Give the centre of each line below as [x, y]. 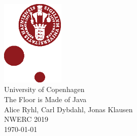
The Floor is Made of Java [45, 99]
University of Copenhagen [44, 89]
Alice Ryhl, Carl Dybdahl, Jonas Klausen [68, 109]
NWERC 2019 [26, 119]
